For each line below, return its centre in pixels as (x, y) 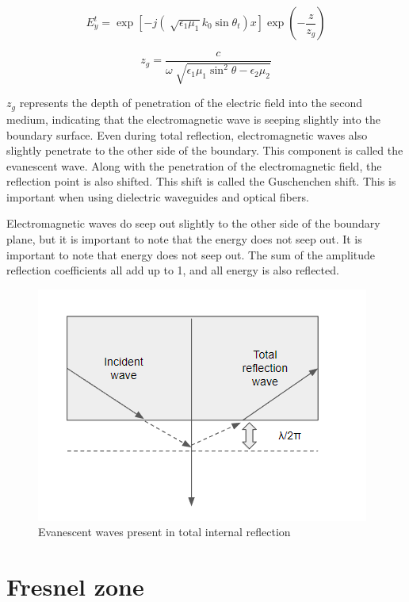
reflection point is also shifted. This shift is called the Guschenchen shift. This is (201, 181)
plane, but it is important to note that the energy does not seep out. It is (184, 239)
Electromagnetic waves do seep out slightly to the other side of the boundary (193, 223)
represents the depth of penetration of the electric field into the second (191, 103)
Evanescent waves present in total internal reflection (164, 532)
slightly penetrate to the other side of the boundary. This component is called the (205, 150)
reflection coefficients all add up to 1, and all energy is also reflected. (173, 270)
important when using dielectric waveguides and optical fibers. (158, 196)
